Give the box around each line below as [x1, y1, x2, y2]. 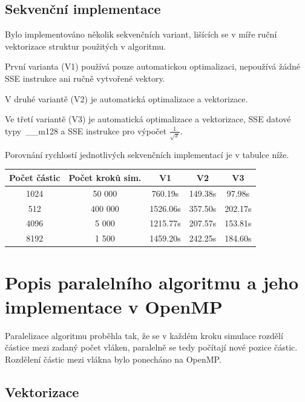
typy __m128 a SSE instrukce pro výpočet [5, 124, 167, 137]
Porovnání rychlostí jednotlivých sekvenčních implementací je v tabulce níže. [5, 148, 289, 160]
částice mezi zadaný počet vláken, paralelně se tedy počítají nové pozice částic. [5, 341, 298, 354]
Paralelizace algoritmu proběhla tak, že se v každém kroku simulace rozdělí [5, 329, 283, 341]
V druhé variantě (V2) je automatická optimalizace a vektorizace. [5, 92, 248, 105]
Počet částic [9, 171, 61, 183]
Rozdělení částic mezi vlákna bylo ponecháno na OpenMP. [5, 352, 221, 365]
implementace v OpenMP [5, 294, 223, 318]
